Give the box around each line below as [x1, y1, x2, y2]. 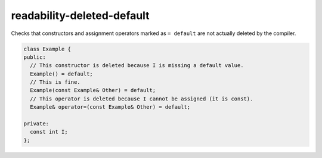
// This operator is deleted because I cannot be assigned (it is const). [30, 95, 253, 102]
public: [23, 53, 46, 61]
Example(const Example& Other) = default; [30, 87, 156, 94]
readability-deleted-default [11, 9, 150, 22]
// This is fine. [30, 79, 80, 86]
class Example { [23, 45, 72, 52]
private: [23, 121, 49, 127]
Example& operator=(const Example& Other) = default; [30, 104, 191, 110]
